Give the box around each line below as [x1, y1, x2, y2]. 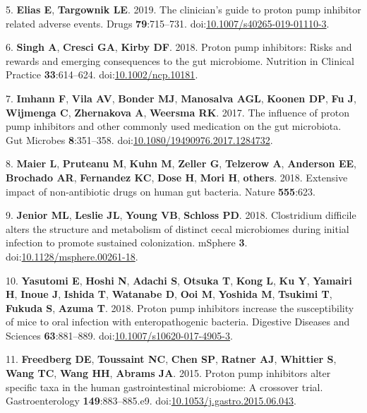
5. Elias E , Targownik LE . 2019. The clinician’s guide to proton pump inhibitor [6, 2, 361, 16]
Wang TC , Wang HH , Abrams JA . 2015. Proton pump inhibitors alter [6, 366, 331, 381]
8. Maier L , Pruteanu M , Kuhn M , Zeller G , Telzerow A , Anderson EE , [6, 156, 356, 171]
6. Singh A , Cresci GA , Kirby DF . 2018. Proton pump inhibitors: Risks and [6, 40, 352, 54]
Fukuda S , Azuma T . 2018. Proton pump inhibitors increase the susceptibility [6, 300, 354, 315]
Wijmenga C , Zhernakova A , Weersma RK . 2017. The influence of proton [6, 104, 349, 119]
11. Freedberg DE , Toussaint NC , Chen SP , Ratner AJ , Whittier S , [6, 352, 337, 366]
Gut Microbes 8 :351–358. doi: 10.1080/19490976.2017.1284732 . [6, 132, 273, 147]
